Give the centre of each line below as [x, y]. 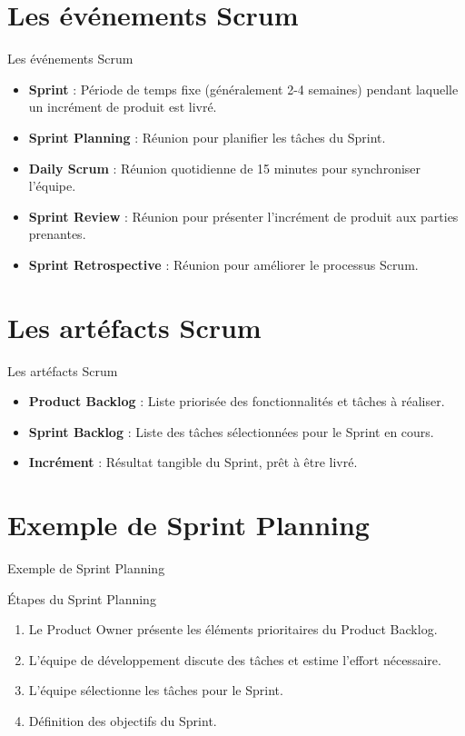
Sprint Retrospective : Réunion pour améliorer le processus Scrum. [223, 264]
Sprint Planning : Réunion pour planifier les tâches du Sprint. [207, 137]
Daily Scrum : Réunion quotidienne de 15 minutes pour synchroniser [225, 168]
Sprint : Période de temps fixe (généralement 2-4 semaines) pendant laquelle [243, 89]
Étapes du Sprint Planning [82, 598]
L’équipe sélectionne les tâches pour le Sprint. [156, 690]
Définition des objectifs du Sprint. [123, 721]
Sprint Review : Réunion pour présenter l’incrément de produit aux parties [243, 216]
